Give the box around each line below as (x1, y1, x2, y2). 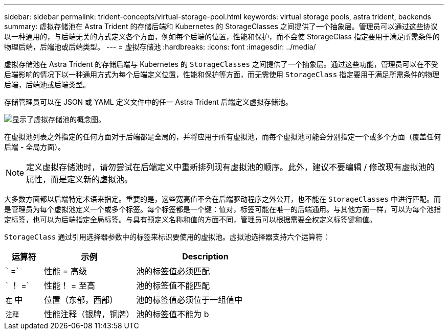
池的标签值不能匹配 (136, 280, 210, 291)
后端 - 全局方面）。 (4, 142, 65, 151)
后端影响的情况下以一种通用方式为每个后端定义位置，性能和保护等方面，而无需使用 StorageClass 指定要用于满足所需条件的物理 (4, 70, 440, 79)
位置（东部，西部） (44, 295, 118, 305)
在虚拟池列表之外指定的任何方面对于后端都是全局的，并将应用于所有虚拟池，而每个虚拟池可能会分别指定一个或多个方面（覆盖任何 (4, 132, 441, 141)
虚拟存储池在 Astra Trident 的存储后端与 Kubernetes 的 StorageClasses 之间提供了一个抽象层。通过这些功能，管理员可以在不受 (4, 60, 438, 68)
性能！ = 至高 (44, 280, 95, 291)
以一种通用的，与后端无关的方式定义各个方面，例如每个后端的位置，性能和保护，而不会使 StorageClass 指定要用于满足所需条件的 (4, 32, 440, 41)
